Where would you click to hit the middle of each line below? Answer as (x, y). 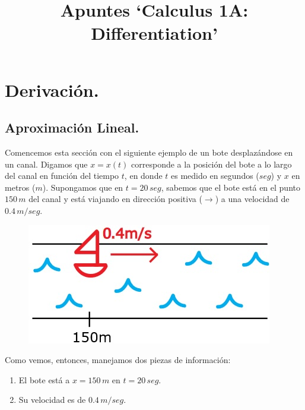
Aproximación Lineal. (72, 127)
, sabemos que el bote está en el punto (231, 187)
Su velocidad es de (52, 400)
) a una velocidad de (252, 199)
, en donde (143, 176)
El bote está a (44, 379)
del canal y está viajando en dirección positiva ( (115, 199)
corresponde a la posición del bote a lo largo (212, 164)
